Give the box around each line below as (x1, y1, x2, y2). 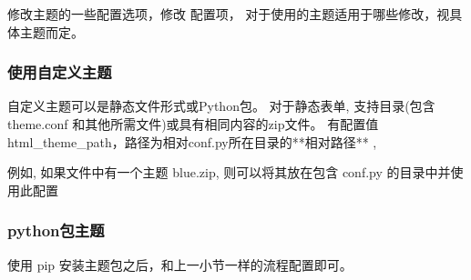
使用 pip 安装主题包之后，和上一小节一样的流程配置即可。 (7, 255, 353, 274)
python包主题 (7, 219, 105, 242)
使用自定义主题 (7, 61, 112, 84)
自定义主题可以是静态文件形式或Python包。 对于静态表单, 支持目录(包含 (7, 96, 435, 115)
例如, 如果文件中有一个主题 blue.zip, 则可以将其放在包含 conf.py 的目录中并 (7, 163, 451, 182)
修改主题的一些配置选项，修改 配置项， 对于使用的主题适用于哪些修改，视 (7, 5, 450, 23)
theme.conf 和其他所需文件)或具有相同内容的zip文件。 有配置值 (7, 115, 379, 133)
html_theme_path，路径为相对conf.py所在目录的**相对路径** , (7, 132, 377, 151)
